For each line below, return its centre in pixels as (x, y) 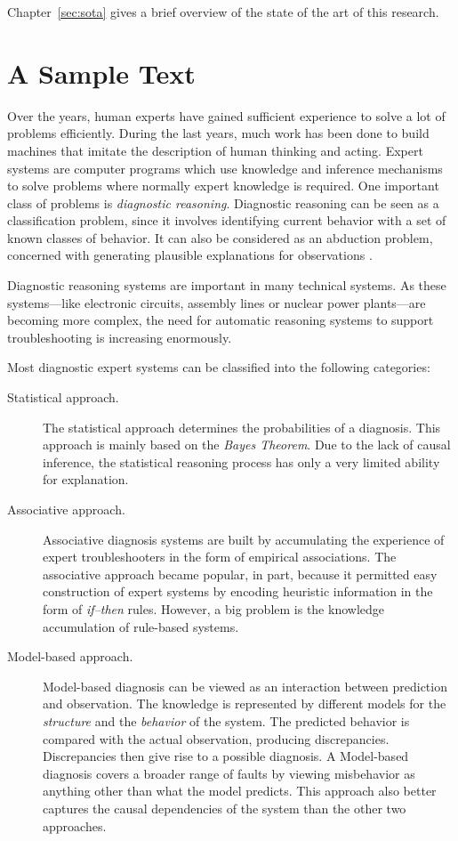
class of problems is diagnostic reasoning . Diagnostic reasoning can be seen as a (223, 202)
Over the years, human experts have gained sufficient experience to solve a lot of (226, 115)
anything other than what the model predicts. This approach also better (240, 791)
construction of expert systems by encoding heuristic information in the (238, 591)
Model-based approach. (70, 656)
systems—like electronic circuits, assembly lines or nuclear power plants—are (217, 302)
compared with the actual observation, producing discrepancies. (216, 738)
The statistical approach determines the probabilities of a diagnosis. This (242, 427)
